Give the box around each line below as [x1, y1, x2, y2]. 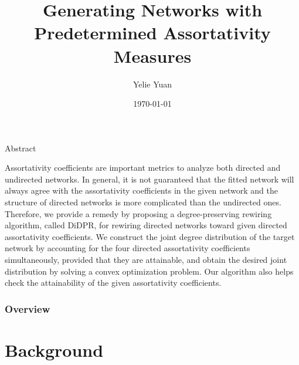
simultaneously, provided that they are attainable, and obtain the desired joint [5, 254, 287, 266]
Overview [5, 301, 50, 316]
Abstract [5, 141, 36, 154]
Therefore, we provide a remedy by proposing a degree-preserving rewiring [5, 207, 272, 219]
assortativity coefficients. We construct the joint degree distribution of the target [5, 230, 295, 242]
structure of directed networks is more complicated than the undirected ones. [5, 196, 281, 208]
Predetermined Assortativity [34, 21, 271, 45]
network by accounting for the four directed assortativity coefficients [5, 242, 250, 254]
